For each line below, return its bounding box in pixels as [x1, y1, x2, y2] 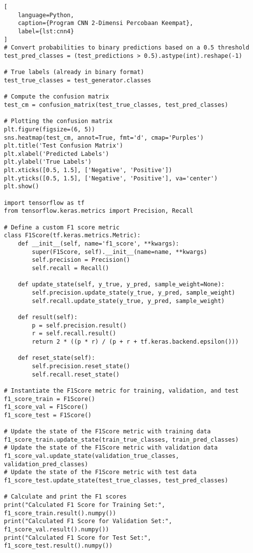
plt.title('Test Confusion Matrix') [4, 142, 123, 150]
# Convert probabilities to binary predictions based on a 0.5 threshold [4, 44, 250, 51]
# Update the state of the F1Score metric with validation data [4, 444, 218, 452]
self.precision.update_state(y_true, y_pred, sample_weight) [32, 289, 235, 296]
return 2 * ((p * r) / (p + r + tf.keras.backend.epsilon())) [32, 338, 239, 345]
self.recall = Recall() [32, 265, 109, 272]
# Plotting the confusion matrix [4, 118, 113, 125]
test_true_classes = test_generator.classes [4, 76, 151, 84]
